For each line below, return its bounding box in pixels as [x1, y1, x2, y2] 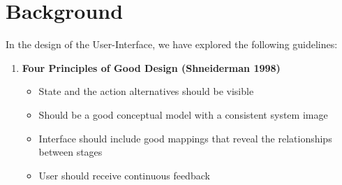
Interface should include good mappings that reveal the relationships [38, 131, 332, 145]
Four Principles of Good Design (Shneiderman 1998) [22, 60, 281, 75]
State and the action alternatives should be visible [38, 84, 254, 98]
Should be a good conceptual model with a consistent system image [38, 107, 328, 121]
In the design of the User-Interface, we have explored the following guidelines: [6, 37, 338, 52]
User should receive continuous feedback [38, 168, 210, 182]
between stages [38, 145, 103, 159]
